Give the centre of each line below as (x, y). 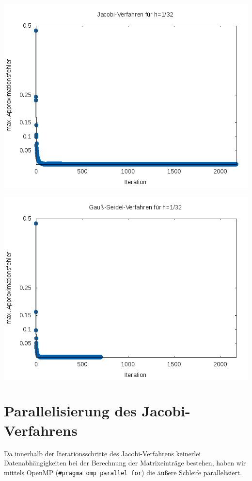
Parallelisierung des (70, 411)
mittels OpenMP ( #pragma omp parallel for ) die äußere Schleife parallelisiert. (123, 472)
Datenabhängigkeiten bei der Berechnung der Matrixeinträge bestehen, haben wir (125, 463)
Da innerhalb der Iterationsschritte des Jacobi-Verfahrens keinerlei (102, 453)
